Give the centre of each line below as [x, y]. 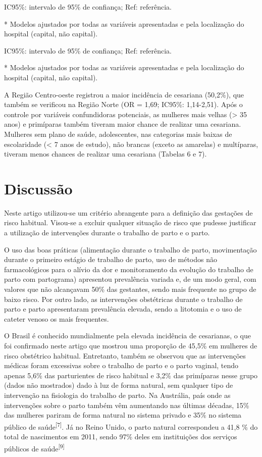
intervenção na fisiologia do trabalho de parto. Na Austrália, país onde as [117, 395]
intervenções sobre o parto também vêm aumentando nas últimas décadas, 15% [127, 405]
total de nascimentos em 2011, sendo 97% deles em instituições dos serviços [121, 436]
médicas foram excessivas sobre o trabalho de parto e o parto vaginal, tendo [121, 365]
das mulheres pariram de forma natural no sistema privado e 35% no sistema [123, 415]
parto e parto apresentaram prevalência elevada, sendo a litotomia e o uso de [123, 309]
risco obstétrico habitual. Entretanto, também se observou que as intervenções [125, 355]
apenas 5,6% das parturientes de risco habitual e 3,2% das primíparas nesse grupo [131, 375]
